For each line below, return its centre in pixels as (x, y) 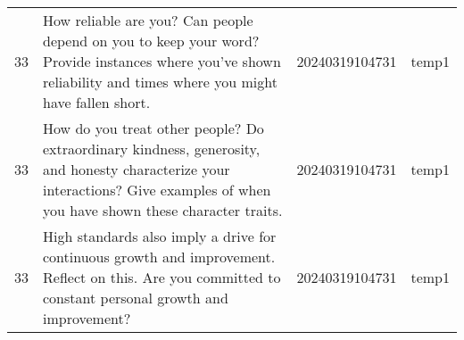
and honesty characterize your (137, 169)
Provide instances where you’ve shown (162, 61)
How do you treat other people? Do (153, 128)
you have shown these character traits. (163, 210)
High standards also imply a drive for (160, 236)
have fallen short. (97, 102)
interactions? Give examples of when (157, 190)
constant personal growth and (136, 298)
